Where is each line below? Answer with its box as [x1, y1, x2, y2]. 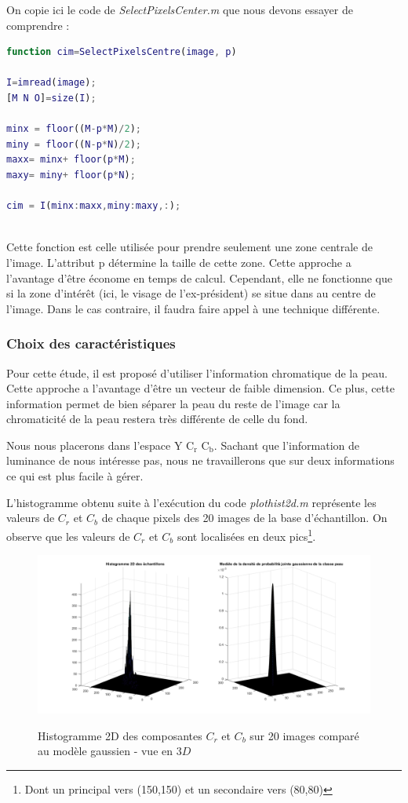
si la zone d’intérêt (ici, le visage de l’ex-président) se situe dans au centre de [6, 285, 376, 301]
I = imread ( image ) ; [6, 77, 97, 89]
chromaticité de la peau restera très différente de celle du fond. [6, 411, 308, 427]
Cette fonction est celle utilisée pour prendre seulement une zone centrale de [6, 239, 373, 255]
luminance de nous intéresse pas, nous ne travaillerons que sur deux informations [6, 452, 395, 469]
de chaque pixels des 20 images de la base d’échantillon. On [101, 509, 388, 526]
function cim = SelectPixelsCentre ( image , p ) [6, 46, 237, 58]
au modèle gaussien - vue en [38, 743, 173, 759]
